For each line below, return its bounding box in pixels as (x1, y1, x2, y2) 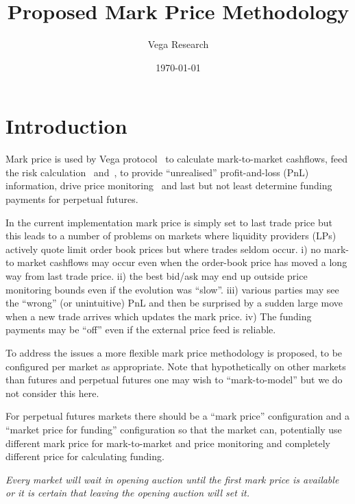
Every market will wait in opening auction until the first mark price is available (5, 472, 339, 486)
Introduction (5, 112, 127, 140)
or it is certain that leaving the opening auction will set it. (5, 485, 250, 500)
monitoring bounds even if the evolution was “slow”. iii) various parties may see (5, 282, 339, 296)
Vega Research (147, 37, 209, 51)
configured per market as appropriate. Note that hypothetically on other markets (5, 359, 346, 373)
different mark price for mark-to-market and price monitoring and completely (5, 435, 330, 450)
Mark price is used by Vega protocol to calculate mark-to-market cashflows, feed (5, 152, 348, 166)
